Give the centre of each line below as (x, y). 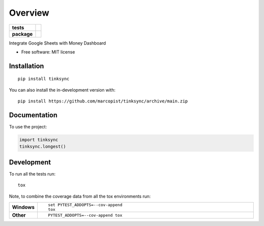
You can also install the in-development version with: (62, 90)
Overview (29, 13)
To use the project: (28, 127)
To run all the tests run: (32, 174)
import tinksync (39, 140)
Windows (23, 207)
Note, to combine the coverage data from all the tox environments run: (80, 196)
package (22, 34)
